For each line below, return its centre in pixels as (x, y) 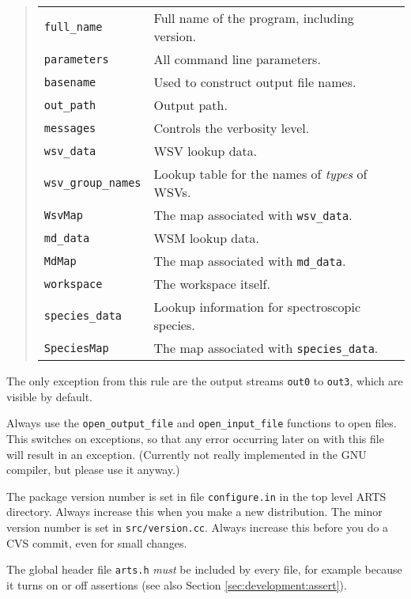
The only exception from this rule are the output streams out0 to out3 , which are (205, 381)
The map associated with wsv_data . (253, 215)
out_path (70, 105)
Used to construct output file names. (255, 82)
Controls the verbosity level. (232, 128)
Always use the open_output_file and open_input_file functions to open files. (202, 423)
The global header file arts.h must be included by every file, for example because (204, 569)
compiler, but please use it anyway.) (93, 470)
